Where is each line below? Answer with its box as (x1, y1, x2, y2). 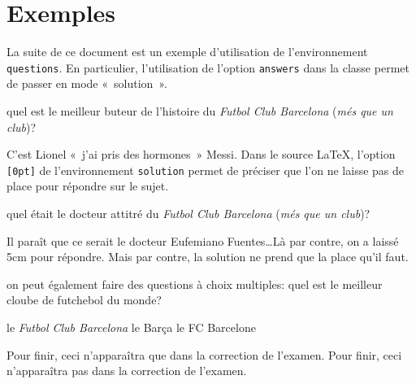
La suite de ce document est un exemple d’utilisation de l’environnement (6, 43, 368, 60)
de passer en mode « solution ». (6, 75, 167, 92)
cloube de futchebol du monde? (6, 291, 162, 308)
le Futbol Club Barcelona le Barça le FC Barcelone (6, 318, 256, 335)
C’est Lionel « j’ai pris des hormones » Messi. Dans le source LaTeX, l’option (6, 146, 396, 163)
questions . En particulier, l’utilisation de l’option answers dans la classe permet (6, 59, 409, 76)
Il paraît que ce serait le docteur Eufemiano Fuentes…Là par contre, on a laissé (6, 232, 399, 249)
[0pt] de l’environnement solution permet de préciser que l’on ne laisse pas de (6, 161, 405, 178)
